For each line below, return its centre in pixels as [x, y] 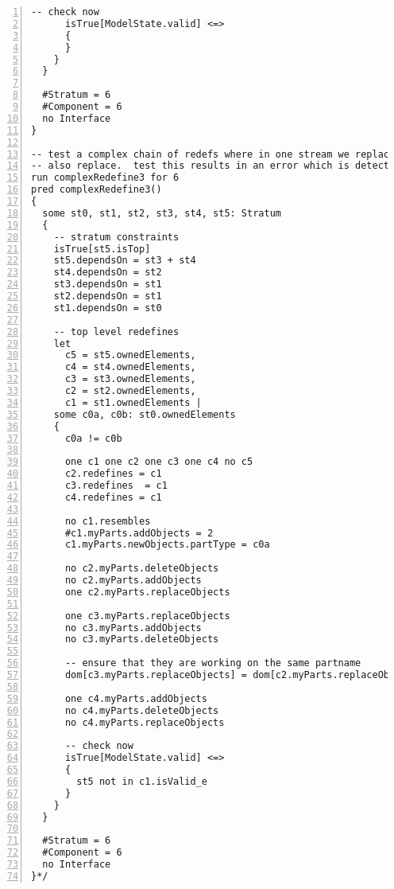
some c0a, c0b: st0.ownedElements [145, 414]
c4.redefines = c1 [113, 497]
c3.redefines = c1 [116, 485]
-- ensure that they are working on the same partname [213, 663]
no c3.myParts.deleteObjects [142, 639]
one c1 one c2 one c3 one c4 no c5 [159, 462]
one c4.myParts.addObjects [136, 698]
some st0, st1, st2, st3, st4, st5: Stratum [162, 213]
